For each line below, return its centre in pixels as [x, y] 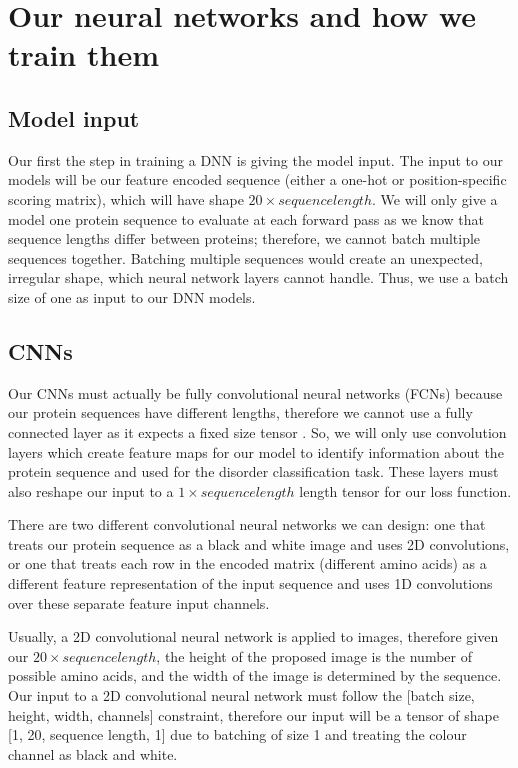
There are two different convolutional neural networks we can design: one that [247, 524]
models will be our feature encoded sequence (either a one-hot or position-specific [257, 179]
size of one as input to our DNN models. [132, 296]
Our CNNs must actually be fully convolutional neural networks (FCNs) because [255, 392]
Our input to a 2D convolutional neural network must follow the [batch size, [241, 695]
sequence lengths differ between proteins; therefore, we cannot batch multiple [244, 238]
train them [83, 54]
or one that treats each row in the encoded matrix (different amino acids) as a [247, 563]
